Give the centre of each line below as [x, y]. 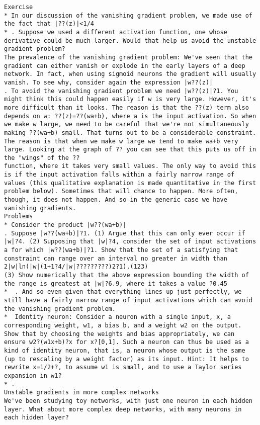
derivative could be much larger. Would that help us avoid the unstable [130, 40]
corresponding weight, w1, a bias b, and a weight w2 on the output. [123, 325]
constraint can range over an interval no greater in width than [116, 258]
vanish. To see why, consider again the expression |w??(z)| [109, 82]
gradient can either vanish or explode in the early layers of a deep [125, 66]
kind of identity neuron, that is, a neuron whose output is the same [125, 350]
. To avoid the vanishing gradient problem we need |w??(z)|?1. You [121, 91]
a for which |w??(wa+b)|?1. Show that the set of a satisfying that [121, 250]
